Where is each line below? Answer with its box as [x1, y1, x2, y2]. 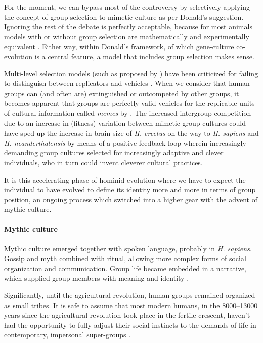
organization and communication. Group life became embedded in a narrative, [4, 263, 247, 273]
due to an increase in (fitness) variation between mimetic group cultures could [4, 117, 246, 128]
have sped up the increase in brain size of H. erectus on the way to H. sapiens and [4, 127, 259, 138]
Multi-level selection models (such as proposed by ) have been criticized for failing [4, 68, 258, 78]
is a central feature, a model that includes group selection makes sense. [34, 51, 254, 61]
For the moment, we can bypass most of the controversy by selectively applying [4, 2, 250, 12]
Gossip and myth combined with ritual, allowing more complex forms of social [4, 253, 246, 264]
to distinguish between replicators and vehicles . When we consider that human [4, 78, 250, 89]
